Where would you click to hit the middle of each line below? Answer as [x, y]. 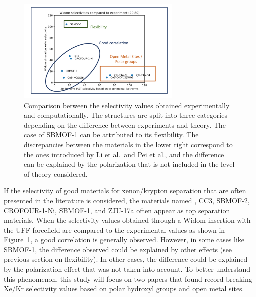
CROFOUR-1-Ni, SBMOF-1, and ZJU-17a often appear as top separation [117, 210]
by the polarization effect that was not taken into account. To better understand [127, 269]
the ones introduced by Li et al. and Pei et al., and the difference [124, 154]
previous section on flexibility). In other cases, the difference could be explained [126, 259]
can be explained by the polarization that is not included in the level [129, 164]
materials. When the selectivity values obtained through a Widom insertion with [127, 220]
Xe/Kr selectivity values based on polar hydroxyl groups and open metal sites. [124, 288]
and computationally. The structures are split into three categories [126, 115]
